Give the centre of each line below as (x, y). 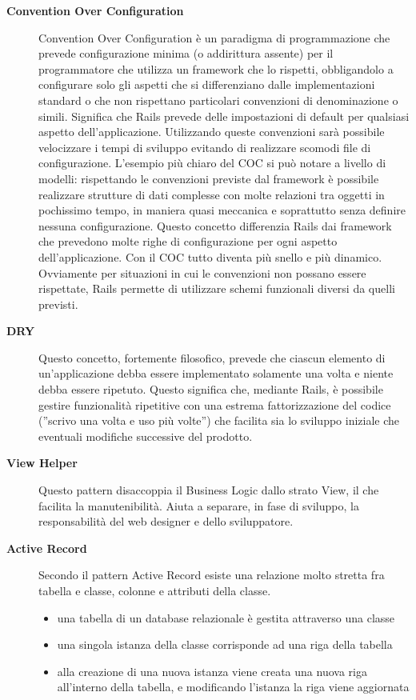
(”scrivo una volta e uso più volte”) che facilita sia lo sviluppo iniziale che (219, 420)
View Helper (42, 463)
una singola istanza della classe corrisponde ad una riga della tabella (225, 644)
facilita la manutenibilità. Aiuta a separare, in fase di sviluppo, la (199, 505)
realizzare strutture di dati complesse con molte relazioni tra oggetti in (212, 194)
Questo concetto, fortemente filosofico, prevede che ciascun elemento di (212, 357)
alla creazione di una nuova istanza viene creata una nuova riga (212, 671)
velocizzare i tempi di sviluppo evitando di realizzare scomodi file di (205, 147)
